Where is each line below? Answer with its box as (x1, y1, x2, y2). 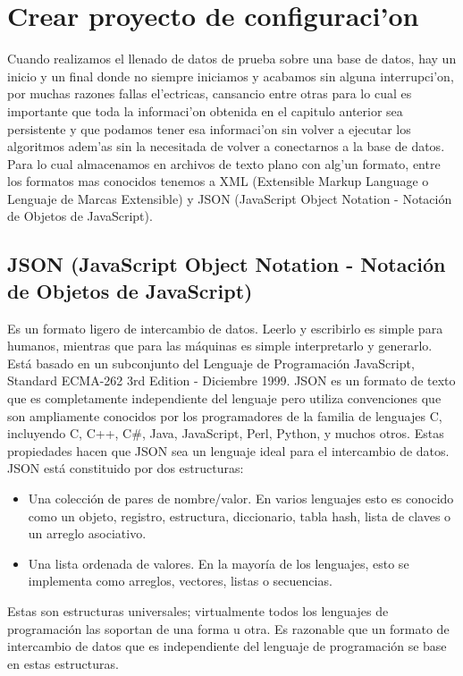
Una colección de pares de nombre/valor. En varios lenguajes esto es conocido (28, 489, 454, 507)
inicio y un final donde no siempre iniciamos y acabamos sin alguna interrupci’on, (7, 66, 454, 85)
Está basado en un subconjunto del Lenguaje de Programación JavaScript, (7, 353, 415, 372)
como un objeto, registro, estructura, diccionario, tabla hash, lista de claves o (28, 506, 451, 525)
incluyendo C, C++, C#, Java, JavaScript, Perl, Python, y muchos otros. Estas (7, 424, 444, 443)
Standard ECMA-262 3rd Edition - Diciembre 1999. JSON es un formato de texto (7, 371, 456, 390)
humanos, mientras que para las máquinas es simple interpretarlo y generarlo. (7, 336, 433, 355)
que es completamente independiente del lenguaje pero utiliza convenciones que (7, 389, 442, 408)
